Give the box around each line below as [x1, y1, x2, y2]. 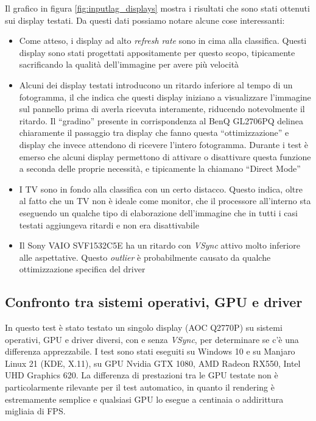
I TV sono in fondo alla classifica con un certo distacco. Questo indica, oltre [19, 182, 303, 195]
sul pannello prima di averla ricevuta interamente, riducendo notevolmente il [19, 102, 305, 115]
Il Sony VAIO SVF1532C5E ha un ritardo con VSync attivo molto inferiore [19, 239, 300, 252]
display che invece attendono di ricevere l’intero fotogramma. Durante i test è [19, 138, 308, 150]
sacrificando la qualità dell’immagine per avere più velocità [19, 58, 239, 71]
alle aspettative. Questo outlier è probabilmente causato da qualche [19, 250, 271, 263]
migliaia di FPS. [5, 405, 66, 417]
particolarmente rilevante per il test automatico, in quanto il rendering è [5, 381, 275, 394]
